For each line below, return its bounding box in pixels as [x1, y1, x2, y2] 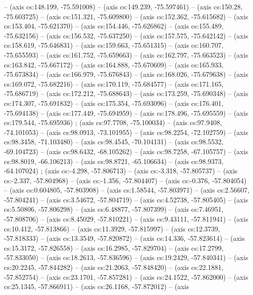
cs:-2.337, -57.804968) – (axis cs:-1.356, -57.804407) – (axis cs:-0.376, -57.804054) [4, 175, 247, 185]
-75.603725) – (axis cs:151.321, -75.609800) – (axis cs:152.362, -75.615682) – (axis [4, 11, 249, 21]
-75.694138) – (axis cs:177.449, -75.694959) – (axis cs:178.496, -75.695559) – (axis [4, 107, 249, 118]
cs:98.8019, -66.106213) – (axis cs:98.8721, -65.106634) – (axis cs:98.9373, [4, 156, 224, 166]
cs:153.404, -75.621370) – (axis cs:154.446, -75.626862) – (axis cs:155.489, [4, 21, 224, 31]
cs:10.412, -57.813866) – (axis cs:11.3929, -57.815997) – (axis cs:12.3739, [4, 223, 221, 233]
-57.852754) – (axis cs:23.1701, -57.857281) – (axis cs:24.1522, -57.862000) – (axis [4, 271, 249, 282]
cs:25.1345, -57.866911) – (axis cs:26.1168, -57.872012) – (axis [4, 281, 189, 292]
